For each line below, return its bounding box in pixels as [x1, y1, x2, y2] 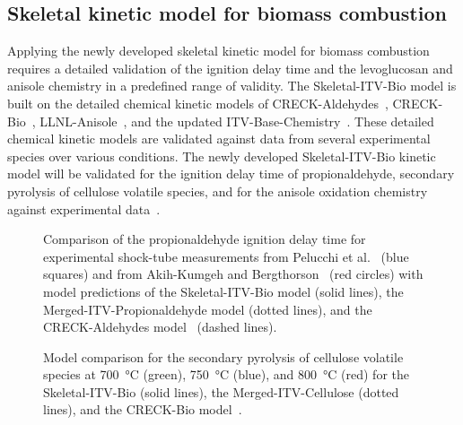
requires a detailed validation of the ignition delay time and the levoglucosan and [7, 58, 453, 77]
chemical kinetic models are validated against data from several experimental [7, 129, 431, 148]
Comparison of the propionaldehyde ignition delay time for [43, 230, 366, 248]
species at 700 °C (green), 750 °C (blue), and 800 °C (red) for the [43, 365, 410, 384]
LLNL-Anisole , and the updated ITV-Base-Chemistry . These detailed [39, 111, 434, 130]
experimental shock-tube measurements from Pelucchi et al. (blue [43, 247, 409, 265]
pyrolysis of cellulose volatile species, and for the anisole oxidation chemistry [7, 181, 428, 200]
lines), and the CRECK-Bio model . [43, 400, 242, 419]
